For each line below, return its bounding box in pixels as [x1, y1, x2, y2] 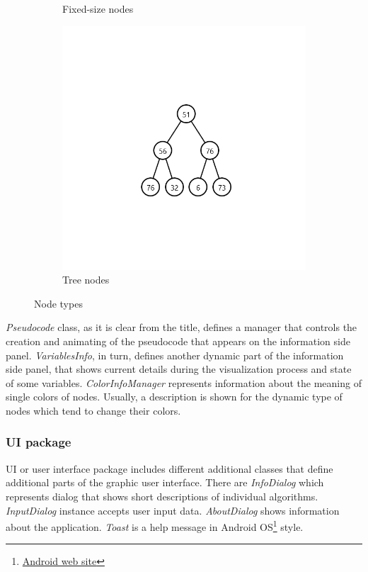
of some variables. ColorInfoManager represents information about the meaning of [6, 375, 362, 390]
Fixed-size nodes [62, 1, 134, 16]
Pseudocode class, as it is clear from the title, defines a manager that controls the [6, 320, 357, 335]
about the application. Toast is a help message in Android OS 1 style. [6, 517, 304, 534]
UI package [6, 433, 71, 451]
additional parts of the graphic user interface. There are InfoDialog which [6, 475, 324, 490]
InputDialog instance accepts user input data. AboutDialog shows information [6, 503, 340, 517]
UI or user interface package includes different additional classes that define [6, 461, 333, 476]
